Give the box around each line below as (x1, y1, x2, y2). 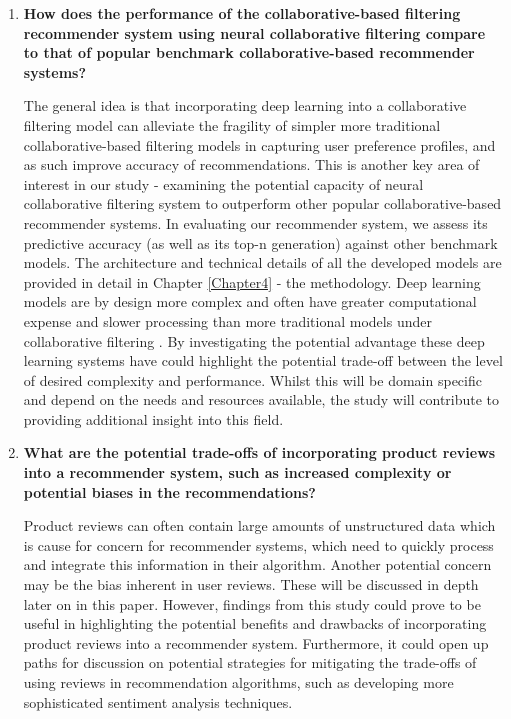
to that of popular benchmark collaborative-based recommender (23, 42, 475, 63)
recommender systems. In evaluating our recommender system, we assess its (23, 212, 488, 233)
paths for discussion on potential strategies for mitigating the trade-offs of (23, 652, 477, 673)
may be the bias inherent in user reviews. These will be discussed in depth (23, 574, 479, 595)
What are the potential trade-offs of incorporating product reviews (23, 442, 496, 463)
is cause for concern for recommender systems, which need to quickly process (23, 534, 494, 555)
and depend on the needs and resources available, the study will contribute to (23, 389, 500, 410)
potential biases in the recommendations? (23, 481, 316, 502)
